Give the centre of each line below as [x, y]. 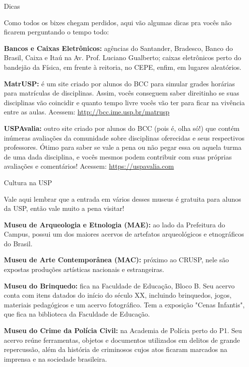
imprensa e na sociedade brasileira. [56, 359]
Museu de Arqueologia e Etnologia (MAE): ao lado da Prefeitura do [115, 224]
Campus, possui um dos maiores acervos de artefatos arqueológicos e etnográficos [124, 234]
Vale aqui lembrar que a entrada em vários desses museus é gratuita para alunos [123, 199]
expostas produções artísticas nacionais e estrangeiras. [84, 269]
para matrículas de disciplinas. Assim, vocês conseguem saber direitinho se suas [122, 93]
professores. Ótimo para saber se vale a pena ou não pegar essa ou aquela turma [123, 147]
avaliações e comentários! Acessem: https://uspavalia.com [89, 166]
